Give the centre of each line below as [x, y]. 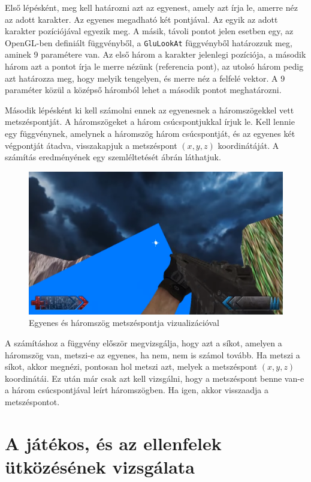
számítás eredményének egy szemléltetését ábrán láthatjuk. [113, 157]
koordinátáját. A [248, 145]
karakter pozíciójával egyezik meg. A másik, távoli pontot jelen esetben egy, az [149, 31]
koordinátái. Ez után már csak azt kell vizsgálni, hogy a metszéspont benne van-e [155, 378]
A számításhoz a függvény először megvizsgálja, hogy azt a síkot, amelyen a [144, 343]
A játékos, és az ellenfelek [113, 443]
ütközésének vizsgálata [100, 466]
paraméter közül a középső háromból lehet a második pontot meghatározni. [143, 90]
